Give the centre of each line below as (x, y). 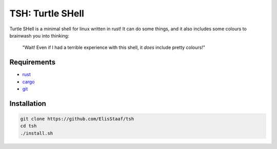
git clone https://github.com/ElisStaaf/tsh (77, 119)
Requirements (33, 62)
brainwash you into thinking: (39, 35)
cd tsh (28, 126)
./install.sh (37, 133)
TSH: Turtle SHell (47, 13)
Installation (28, 104)
